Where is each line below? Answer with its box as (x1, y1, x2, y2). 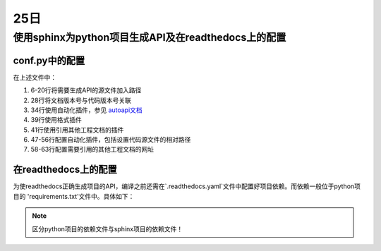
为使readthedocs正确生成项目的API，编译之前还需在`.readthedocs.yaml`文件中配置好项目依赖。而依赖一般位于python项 (13, 182, 361, 190)
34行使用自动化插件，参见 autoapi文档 (30, 106, 143, 114)
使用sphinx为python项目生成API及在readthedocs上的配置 (13, 31, 286, 44)
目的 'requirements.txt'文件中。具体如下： (13, 192, 135, 200)
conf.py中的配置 (13, 54, 85, 66)
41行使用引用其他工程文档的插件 (30, 125, 124, 134)
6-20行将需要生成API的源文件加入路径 (30, 86, 142, 94)
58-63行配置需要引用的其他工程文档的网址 (30, 145, 155, 154)
